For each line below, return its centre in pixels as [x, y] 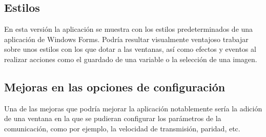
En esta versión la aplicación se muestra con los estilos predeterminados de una [129, 29]
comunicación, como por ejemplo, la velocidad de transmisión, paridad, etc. [122, 128]
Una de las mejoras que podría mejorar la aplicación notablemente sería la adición [133, 108]
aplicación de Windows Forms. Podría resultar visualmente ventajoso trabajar [126, 39]
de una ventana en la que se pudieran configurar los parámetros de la [113, 118]
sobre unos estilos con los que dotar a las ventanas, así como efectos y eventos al [130, 49]
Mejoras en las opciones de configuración [115, 86]
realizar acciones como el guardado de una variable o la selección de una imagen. [131, 59]
